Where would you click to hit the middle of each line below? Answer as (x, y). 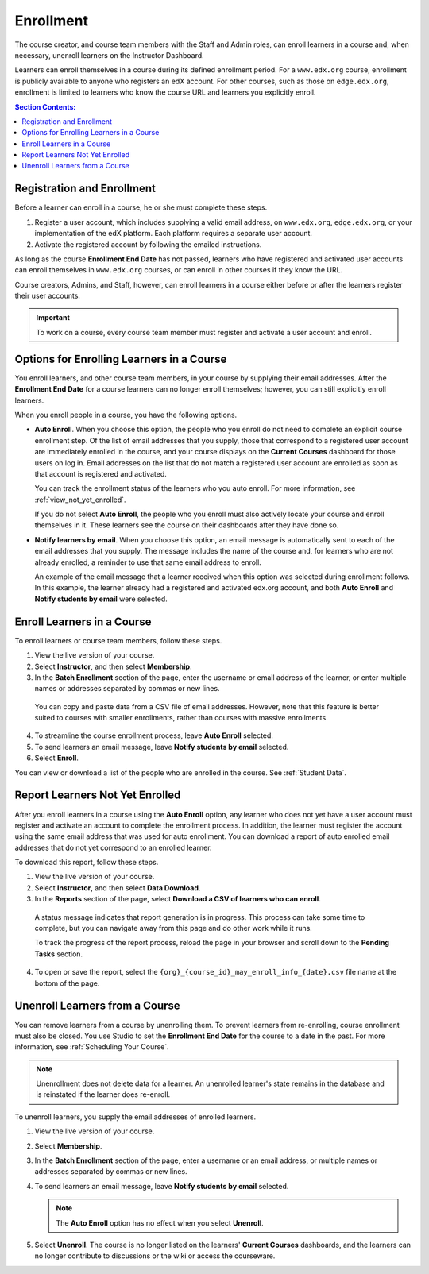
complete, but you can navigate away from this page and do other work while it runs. (174, 928)
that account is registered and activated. (100, 473)
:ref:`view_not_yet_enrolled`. (80, 500)
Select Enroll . (57, 758)
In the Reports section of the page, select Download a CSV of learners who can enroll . (178, 899)
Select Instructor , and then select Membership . (113, 666)
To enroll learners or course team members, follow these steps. (118, 640)
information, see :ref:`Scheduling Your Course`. (92, 1047)
